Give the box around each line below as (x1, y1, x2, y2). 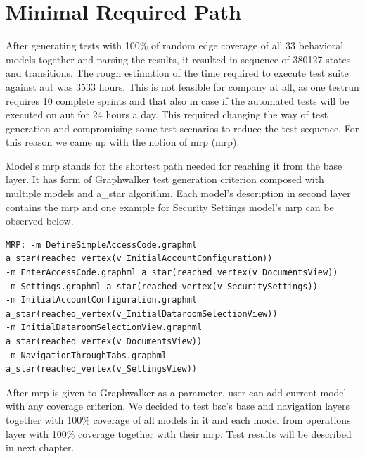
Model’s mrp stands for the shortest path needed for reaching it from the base (6, 158, 342, 172)
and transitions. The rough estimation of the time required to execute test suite (6, 65, 349, 80)
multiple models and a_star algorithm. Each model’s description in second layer (6, 186, 351, 201)
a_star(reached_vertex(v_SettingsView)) (6, 364, 198, 375)
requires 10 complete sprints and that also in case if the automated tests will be (6, 93, 350, 108)
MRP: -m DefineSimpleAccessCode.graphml (6, 239, 198, 250)
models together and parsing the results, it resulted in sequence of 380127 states (6, 51, 351, 66)
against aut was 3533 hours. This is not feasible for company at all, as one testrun (6, 79, 359, 94)
